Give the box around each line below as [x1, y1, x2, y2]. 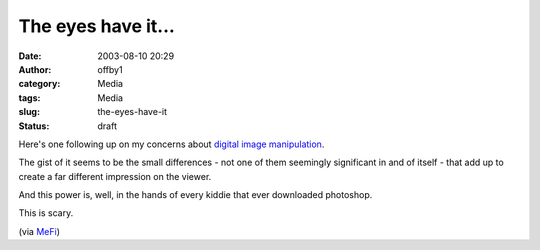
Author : [18, 63, 52, 75]
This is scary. [18, 207, 74, 219]
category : [18, 78, 61, 90]
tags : [18, 91, 41, 104]
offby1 [97, 63, 124, 75]
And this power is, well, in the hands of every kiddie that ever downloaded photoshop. [18, 189, 373, 201]
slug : [18, 106, 40, 118]
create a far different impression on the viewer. [18, 170, 212, 182]
